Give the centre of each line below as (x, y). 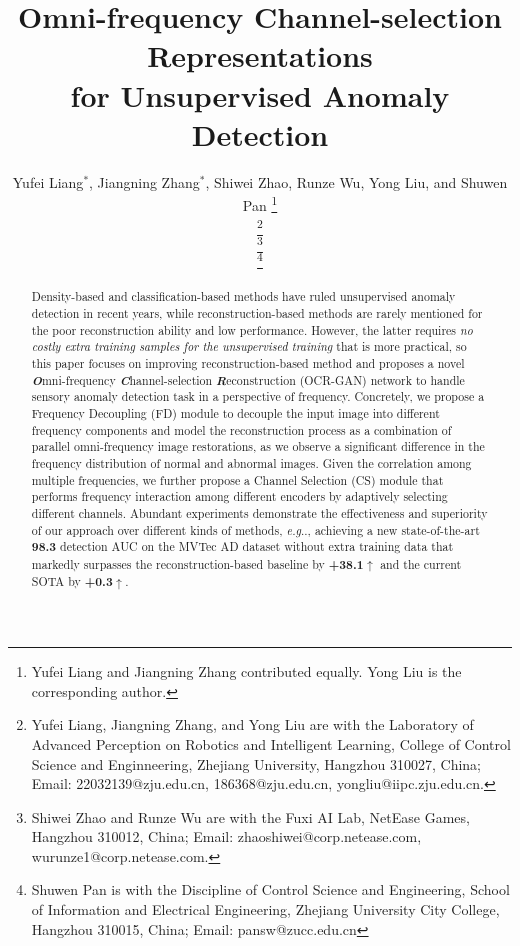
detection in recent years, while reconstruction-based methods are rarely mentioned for (257, 312)
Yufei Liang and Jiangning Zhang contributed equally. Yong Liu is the (246, 671)
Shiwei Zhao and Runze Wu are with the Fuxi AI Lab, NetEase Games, (250, 816)
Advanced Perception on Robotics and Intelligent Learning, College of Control (271, 743)
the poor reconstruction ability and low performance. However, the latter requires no (252, 329)
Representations (260, 55)
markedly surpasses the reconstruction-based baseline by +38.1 (197, 564)
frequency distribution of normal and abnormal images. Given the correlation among (251, 462)
